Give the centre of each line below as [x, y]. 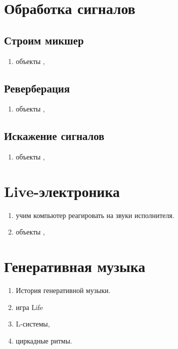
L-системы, [33, 324]
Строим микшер [44, 40]
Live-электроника [62, 191]
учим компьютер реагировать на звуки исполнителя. [95, 215]
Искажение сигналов [54, 136]
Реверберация [37, 88]
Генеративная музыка [75, 266]
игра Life [29, 307]
